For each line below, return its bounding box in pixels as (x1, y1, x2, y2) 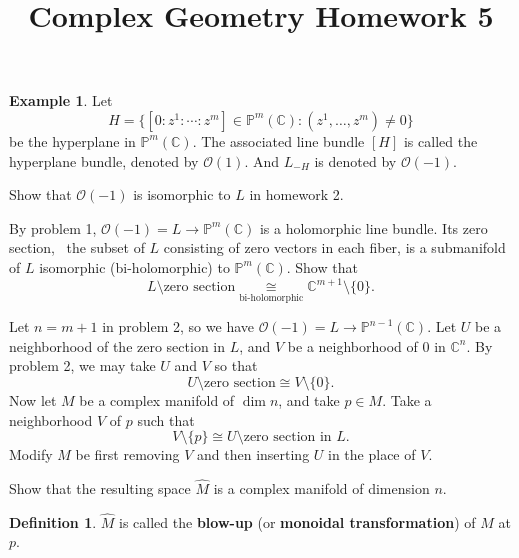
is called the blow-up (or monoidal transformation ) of (119, 511, 476, 532)
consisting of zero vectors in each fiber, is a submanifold (163, 237, 506, 258)
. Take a (382, 390, 432, 411)
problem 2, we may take (9, 355, 156, 376)
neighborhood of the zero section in (9, 335, 226, 356)
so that (214, 355, 258, 376)
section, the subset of (9, 237, 145, 258)
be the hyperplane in (9, 130, 136, 151)
